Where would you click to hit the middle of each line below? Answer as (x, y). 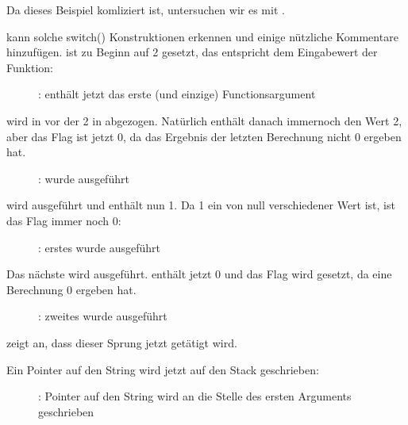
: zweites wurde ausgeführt (103, 316)
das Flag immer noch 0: (64, 220)
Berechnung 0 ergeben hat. (71, 289)
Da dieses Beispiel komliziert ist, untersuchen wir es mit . (146, 10)
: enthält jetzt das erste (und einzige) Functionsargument (177, 94)
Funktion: (30, 67)
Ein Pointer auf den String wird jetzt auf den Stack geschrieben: (163, 369)
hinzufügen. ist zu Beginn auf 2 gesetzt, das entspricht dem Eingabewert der (192, 52)
